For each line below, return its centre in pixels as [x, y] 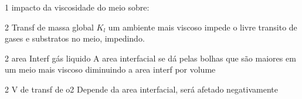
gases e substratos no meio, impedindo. [75, 38]
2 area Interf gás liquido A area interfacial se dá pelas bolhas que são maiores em [150, 58]
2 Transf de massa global [49, 27]
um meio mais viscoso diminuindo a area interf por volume [110, 69]
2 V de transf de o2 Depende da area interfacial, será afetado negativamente [141, 89]
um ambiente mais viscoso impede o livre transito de [203, 27]
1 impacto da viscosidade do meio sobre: [77, 7]
